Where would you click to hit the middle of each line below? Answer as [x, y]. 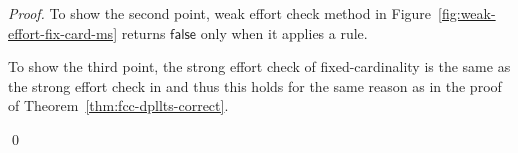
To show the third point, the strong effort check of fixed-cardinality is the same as [259, 66]
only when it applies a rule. [284, 32]
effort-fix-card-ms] [63, 32]
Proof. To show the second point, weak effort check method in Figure [220, 13]
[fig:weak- [467, 13]
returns [143, 32]
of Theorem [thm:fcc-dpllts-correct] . [118, 105]
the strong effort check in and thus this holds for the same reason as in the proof [255, 85]
